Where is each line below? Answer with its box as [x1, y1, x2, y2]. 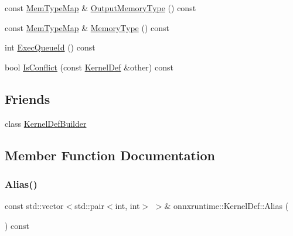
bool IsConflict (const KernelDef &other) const [5, 60, 173, 73]
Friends [5, 89, 50, 107]
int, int [115, 200, 140, 212]
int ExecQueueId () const [5, 41, 96, 53]
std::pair [74, 200, 104, 212]
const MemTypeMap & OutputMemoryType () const [5, 2, 196, 14]
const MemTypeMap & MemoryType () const [5, 21, 169, 33]
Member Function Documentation [5, 146, 216, 164]
